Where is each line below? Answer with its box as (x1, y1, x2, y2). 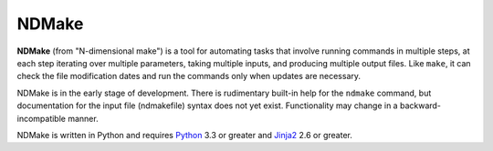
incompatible (16, 113, 66, 124)
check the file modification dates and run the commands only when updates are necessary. (16, 71, 361, 82)
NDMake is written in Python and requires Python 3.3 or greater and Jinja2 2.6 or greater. (16, 129, 353, 140)
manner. (67, 113, 100, 124)
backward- (399, 100, 442, 111)
